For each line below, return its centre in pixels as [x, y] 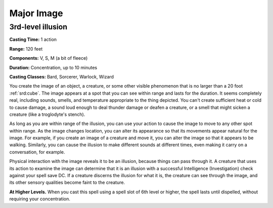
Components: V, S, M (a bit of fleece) [49, 58]
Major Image [36, 13]
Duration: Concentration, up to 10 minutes [53, 67]
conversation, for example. [37, 152]
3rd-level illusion [38, 27]
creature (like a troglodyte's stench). [47, 114]
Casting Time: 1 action [33, 39]
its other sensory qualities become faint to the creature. [67, 183]
